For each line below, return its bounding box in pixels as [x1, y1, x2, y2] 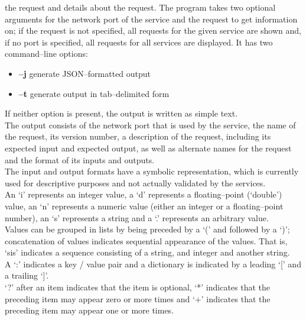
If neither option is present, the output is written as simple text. [5, 107, 238, 119]
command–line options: [5, 47, 88, 60]
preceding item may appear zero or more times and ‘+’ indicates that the [5, 292, 271, 305]
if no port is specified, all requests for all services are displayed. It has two [5, 35, 273, 48]
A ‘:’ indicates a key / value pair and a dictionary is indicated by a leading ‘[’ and [5, 257, 301, 270]
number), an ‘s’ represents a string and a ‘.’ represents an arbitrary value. [5, 211, 269, 224]
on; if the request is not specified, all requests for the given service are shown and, [5, 24, 301, 37]
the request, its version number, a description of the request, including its [5, 130, 271, 143]
